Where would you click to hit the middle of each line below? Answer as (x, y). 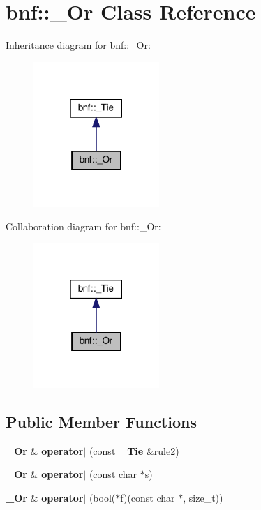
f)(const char (148, 497)
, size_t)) (203, 497)
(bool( (102, 497)
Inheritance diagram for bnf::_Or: (78, 45)
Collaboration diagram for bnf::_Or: (83, 226)
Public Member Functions (101, 421)
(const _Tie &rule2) (134, 450)
